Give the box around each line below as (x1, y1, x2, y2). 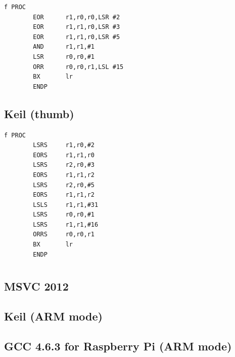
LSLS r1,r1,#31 (33, 201, 99, 208)
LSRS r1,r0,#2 (33, 141, 95, 149)
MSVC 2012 (4, 278, 69, 294)
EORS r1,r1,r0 (33, 151, 95, 159)
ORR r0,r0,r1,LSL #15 (33, 63, 124, 70)
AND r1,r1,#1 (33, 43, 95, 51)
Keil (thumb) (4, 105, 74, 121)
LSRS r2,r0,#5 (33, 181, 95, 189)
